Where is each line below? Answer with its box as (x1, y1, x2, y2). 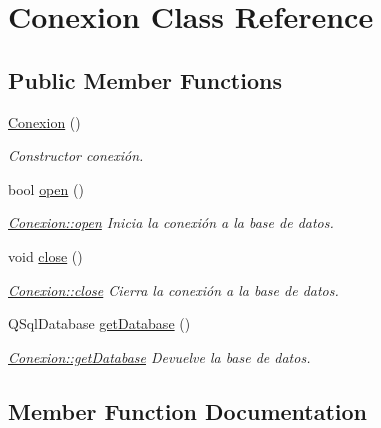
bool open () (8, 178, 84, 199)
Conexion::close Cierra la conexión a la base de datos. (8, 279, 339, 300)
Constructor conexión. (8, 145, 144, 166)
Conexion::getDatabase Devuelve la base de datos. (8, 346, 311, 367)
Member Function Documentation (8, 395, 368, 426)
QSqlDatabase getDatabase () (8, 313, 191, 334)
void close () (8, 245, 83, 266)
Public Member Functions (8, 64, 282, 95)
